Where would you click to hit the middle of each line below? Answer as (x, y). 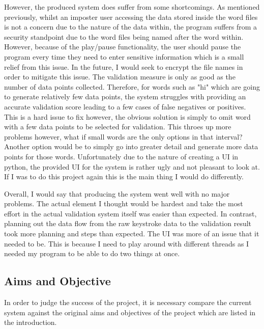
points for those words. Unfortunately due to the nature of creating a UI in (121, 156)
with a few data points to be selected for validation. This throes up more (118, 127)
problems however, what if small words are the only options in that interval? (123, 136)
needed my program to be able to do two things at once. (92, 253)
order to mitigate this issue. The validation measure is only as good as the (120, 77)
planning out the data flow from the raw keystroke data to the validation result (128, 223)
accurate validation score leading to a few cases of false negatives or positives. (125, 106)
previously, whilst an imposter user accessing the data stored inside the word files (131, 17)
